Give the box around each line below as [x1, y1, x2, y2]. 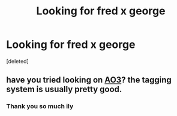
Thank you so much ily [6, 102, 74, 111]
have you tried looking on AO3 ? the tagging [6, 75, 172, 85]
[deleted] [6, 57, 29, 65]
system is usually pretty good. [6, 84, 122, 94]
